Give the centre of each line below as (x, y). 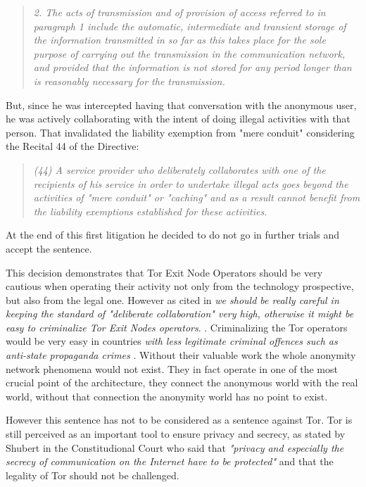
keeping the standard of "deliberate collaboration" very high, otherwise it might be (180, 314)
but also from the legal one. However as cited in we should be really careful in (172, 299)
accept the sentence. (49, 248)
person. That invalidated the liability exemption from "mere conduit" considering (180, 132)
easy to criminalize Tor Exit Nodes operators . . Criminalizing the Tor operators (177, 327)
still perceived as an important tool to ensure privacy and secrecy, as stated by (176, 434)
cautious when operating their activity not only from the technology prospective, (180, 286)
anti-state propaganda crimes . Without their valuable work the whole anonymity (181, 355)
